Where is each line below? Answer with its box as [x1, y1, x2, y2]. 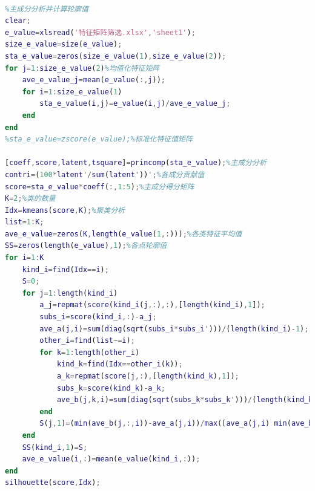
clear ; [5, 16, 31, 25]
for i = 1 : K [5, 253, 44, 262]
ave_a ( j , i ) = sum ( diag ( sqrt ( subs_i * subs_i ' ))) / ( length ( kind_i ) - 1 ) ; [39, 324, 309, 333]
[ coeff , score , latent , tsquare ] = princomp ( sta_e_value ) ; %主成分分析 [5, 158, 267, 167]
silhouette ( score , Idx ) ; [5, 478, 101, 487]
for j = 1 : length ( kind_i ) [22, 288, 118, 298]
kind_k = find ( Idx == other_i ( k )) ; [56, 360, 183, 369]
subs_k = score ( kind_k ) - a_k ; [56, 383, 165, 392]
